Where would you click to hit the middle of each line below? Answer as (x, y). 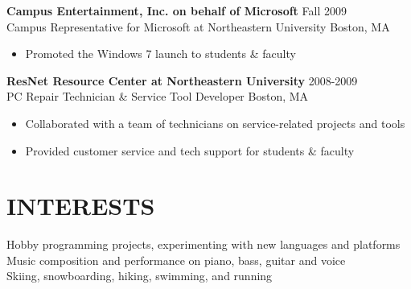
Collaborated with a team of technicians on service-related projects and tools (215, 123)
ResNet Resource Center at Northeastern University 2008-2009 (182, 80)
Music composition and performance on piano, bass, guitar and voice (176, 260)
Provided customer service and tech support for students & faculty (190, 150)
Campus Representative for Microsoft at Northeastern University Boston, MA (198, 26)
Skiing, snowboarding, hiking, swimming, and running (140, 276)
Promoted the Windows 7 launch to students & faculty (160, 54)
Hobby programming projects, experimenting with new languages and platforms (203, 244)
